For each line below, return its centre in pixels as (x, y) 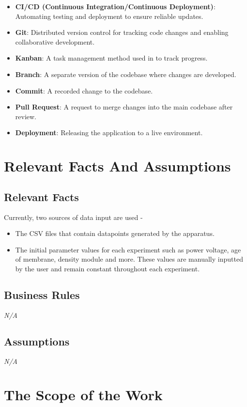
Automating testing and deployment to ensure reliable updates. (109, 16)
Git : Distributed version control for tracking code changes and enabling (122, 32)
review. (26, 116)
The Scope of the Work (83, 395)
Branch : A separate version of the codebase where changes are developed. (126, 74)
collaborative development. (55, 41)
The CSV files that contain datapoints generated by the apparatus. (115, 233)
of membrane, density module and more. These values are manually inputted (129, 259)
